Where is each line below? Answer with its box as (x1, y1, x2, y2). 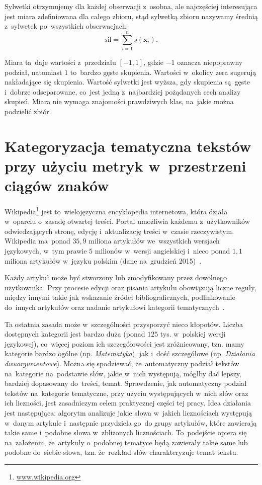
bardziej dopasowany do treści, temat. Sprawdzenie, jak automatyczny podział (5, 378, 247, 388)
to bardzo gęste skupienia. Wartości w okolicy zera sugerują (70, 66, 256, 77)
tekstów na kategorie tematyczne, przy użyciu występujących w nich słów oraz (5, 387, 248, 398)
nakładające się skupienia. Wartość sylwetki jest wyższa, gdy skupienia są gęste (5, 76, 250, 87)
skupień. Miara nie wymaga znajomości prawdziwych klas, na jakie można (5, 96, 234, 107)
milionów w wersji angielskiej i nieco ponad (95, 246, 230, 256)
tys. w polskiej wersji (160, 329, 226, 339)
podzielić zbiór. (5, 106, 51, 116)
